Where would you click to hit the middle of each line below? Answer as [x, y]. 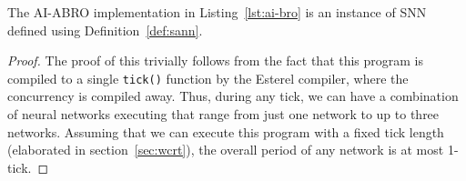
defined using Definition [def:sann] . [105, 30]
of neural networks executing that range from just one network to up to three [223, 114]
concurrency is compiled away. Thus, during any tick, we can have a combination [233, 96]
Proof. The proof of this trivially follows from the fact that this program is [216, 60]
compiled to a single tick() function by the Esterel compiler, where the [208, 78]
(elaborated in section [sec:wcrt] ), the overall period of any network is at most [226, 150]
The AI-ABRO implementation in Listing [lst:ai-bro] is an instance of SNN [217, 12]
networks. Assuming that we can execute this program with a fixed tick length [226, 131]
